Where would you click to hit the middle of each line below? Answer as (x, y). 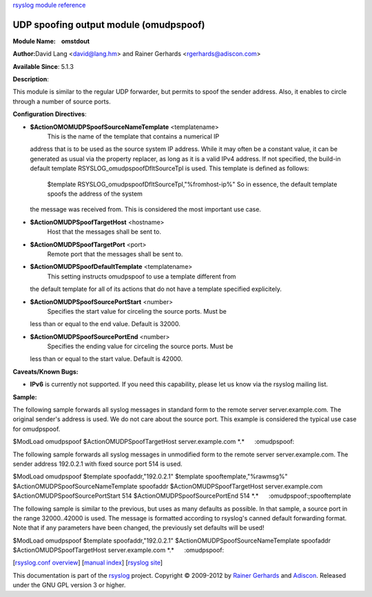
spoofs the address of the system (95, 194)
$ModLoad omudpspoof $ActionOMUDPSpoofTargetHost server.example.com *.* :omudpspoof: (154, 442)
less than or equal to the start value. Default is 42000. (106, 359)
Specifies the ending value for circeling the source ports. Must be (140, 346)
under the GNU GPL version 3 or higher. (69, 585)
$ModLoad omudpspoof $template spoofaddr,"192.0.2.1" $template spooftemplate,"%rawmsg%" (150, 476)
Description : (31, 79)
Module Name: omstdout (51, 41)
